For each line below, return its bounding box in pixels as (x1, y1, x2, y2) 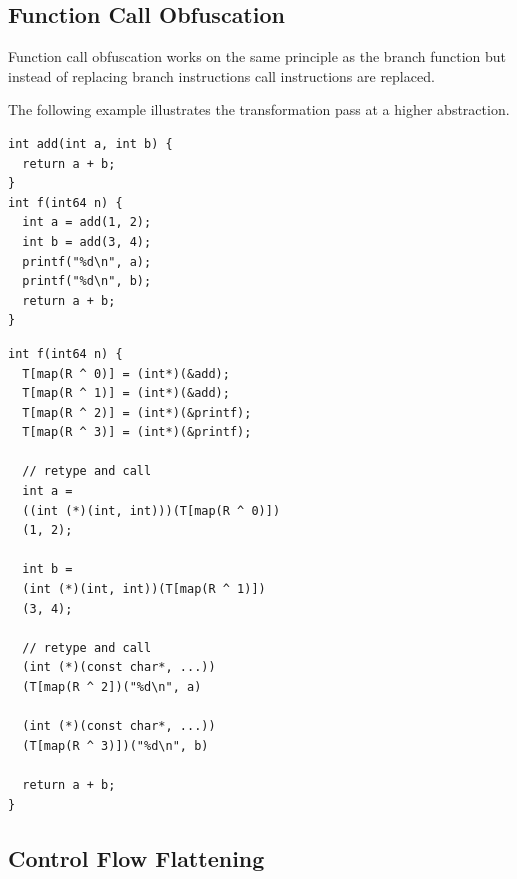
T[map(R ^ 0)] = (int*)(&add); (22, 366, 230, 381)
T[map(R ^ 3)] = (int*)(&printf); (22, 425, 252, 440)
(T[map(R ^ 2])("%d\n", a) (22, 680, 202, 695)
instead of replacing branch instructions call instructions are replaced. (8, 65, 435, 86)
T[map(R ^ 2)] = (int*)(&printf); (22, 405, 252, 420)
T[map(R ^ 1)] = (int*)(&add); (22, 386, 230, 401)
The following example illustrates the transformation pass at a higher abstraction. (8, 99, 510, 120)
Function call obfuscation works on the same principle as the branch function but (8, 46, 507, 67)
